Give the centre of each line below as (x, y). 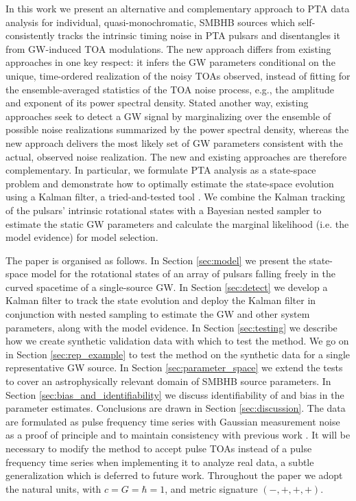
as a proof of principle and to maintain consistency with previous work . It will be (178, 435)
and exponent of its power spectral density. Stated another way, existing (157, 103)
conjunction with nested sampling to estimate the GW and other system (158, 314)
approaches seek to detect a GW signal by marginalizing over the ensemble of (168, 116)
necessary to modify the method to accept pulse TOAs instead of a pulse (159, 448)
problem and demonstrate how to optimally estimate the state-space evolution (170, 183)
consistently (30, 35)
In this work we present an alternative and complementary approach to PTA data (178, 8)
